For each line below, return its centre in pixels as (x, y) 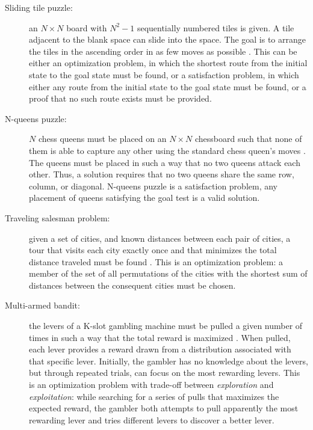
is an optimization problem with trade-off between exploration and (151, 385)
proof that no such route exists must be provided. (120, 98)
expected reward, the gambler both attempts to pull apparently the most (164, 408)
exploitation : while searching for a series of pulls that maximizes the (154, 396)
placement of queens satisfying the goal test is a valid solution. (144, 198)
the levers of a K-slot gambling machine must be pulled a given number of (166, 326)
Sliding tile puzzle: (39, 7)
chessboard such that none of (248, 139)
